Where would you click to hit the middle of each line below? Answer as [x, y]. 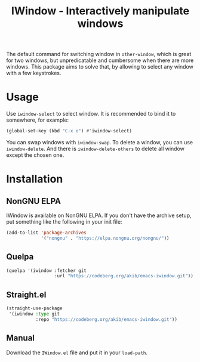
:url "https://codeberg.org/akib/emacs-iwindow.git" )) [124, 276]
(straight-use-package [34, 308]
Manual [20, 338]
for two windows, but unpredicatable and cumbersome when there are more [100, 60]
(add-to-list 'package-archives [46, 233]
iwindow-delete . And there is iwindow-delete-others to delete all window [96, 148]
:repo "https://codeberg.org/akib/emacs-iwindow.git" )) [107, 319]
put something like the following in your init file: [64, 222]
